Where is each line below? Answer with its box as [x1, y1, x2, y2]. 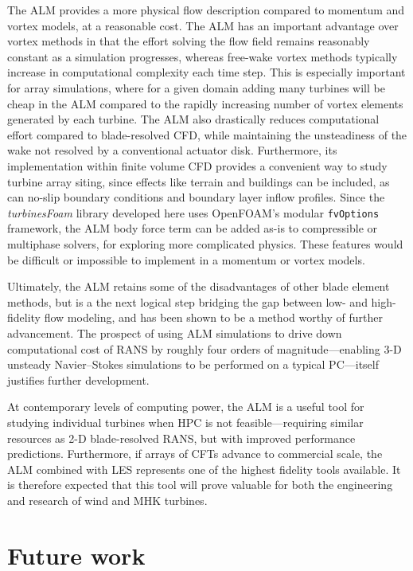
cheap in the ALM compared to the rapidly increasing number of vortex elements [7, 95, 403, 111]
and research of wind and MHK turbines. [7, 491, 208, 508]
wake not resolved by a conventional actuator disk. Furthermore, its [7, 142, 337, 158]
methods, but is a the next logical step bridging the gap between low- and [7, 293, 368, 310]
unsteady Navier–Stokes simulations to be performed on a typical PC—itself [7, 356, 379, 373]
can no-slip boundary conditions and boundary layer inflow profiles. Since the [7, 189, 385, 205]
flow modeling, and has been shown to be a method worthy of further [44, 309, 384, 326]
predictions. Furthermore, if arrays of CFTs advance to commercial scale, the [7, 445, 383, 462]
